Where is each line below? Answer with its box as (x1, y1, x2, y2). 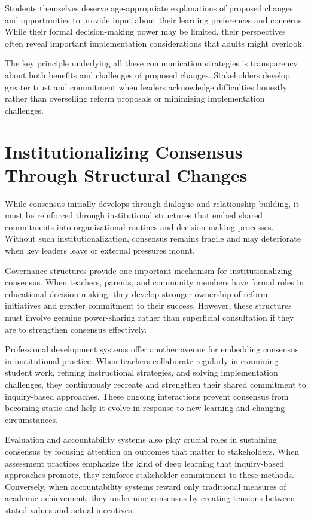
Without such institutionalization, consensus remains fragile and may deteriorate (5, 232, 301, 245)
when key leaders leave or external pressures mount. (5, 244, 195, 257)
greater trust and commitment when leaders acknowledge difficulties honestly (5, 80, 288, 93)
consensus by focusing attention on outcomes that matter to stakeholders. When (5, 444, 300, 457)
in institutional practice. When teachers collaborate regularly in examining (5, 354, 279, 367)
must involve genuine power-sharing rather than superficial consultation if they (5, 311, 294, 323)
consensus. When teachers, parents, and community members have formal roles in (5, 276, 304, 288)
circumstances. (5, 413, 58, 425)
